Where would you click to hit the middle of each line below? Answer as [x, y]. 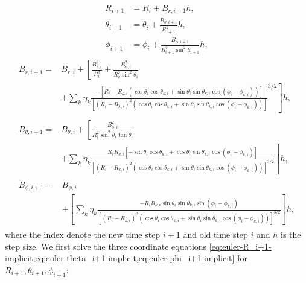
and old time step [215, 234]
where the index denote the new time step [83, 234]
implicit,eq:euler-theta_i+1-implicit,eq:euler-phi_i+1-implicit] [120, 258]
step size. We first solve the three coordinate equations [106, 246]
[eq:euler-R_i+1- [240, 246]
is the [291, 234]
